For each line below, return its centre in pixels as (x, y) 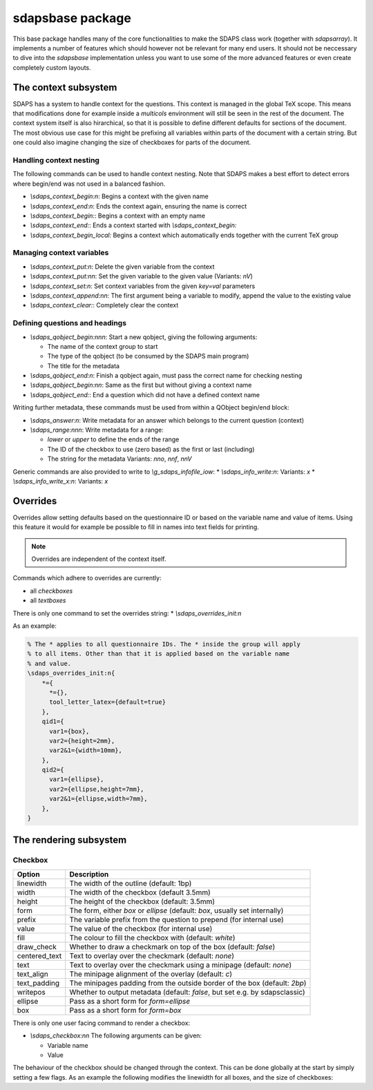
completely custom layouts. (52, 67)
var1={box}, (69, 731)
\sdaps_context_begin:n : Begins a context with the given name (119, 196)
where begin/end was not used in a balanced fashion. (89, 184)
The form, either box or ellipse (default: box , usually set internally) (176, 910)
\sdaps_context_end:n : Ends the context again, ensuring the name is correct (138, 206)
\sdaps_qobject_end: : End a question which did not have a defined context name (145, 394)
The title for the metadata (84, 365)
